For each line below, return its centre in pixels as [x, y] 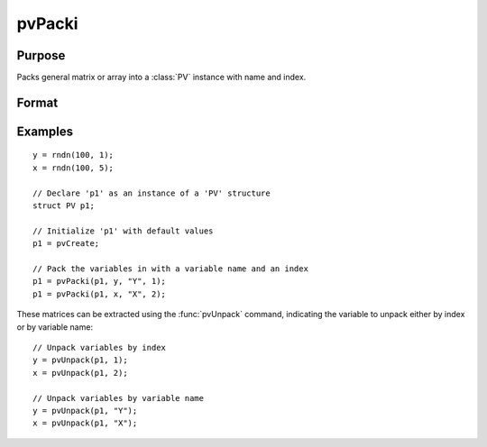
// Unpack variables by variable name [119, 398]
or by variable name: [55, 327]
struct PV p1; [64, 206]
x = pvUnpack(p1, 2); [80, 373]
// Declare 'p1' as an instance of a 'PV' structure [152, 193]
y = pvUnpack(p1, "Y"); [85, 411]
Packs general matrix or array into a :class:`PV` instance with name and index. [161, 78]
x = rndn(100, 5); [74, 168]
